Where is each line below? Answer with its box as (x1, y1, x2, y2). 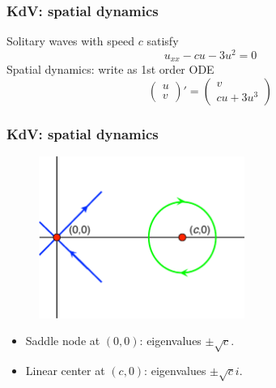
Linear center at (25, 362, 105, 378)
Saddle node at (25, 332, 100, 349)
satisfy (146, 32, 179, 49)
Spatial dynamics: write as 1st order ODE (6, 61, 214, 78)
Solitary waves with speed (6, 32, 135, 49)
